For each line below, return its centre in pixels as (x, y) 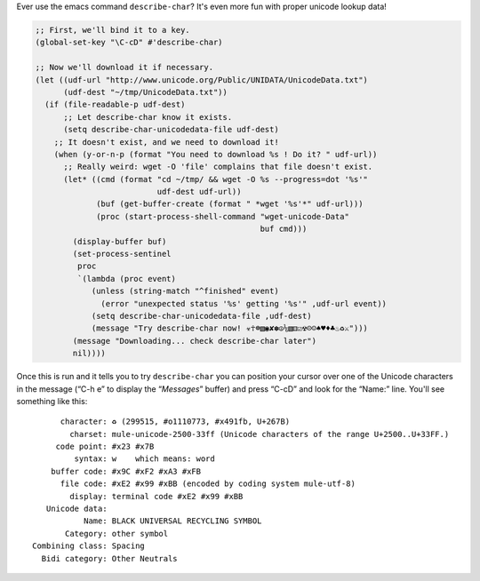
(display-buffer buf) (120, 241)
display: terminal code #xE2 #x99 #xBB (156, 496)
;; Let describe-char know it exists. (148, 117)
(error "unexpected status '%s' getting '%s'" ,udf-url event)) (244, 303)
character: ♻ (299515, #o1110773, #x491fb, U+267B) (175, 422)
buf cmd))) (284, 229)
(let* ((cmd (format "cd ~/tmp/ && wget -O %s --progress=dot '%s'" (216, 179)
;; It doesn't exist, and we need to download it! (166, 142)
